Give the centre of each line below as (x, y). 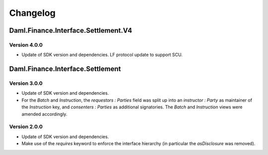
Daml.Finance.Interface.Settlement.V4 (71, 30)
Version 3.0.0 (26, 83)
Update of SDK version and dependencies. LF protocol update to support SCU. (102, 55)
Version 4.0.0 (26, 45)
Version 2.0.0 (26, 127)
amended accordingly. (44, 114)
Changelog (32, 13)
